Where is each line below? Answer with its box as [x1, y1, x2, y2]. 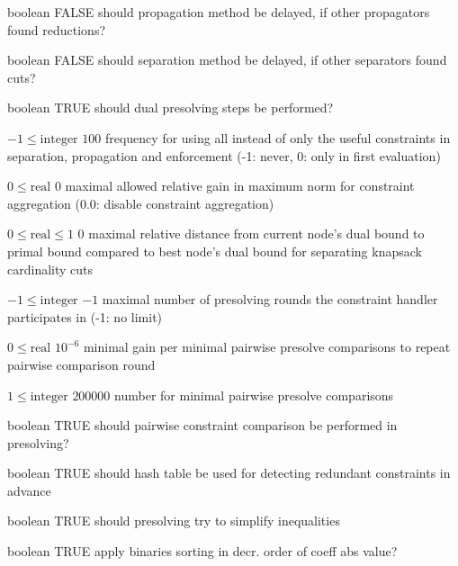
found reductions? [7, 20, 106, 39]
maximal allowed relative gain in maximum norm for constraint [65, 176, 415, 195]
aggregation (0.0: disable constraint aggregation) [7, 193, 274, 212]
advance [7, 481, 51, 499]
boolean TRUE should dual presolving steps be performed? [7, 98, 334, 117]
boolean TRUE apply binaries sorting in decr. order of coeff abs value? [7, 542, 398, 561]
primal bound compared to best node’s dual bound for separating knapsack [7, 241, 422, 260]
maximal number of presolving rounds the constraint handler [102, 290, 438, 309]
